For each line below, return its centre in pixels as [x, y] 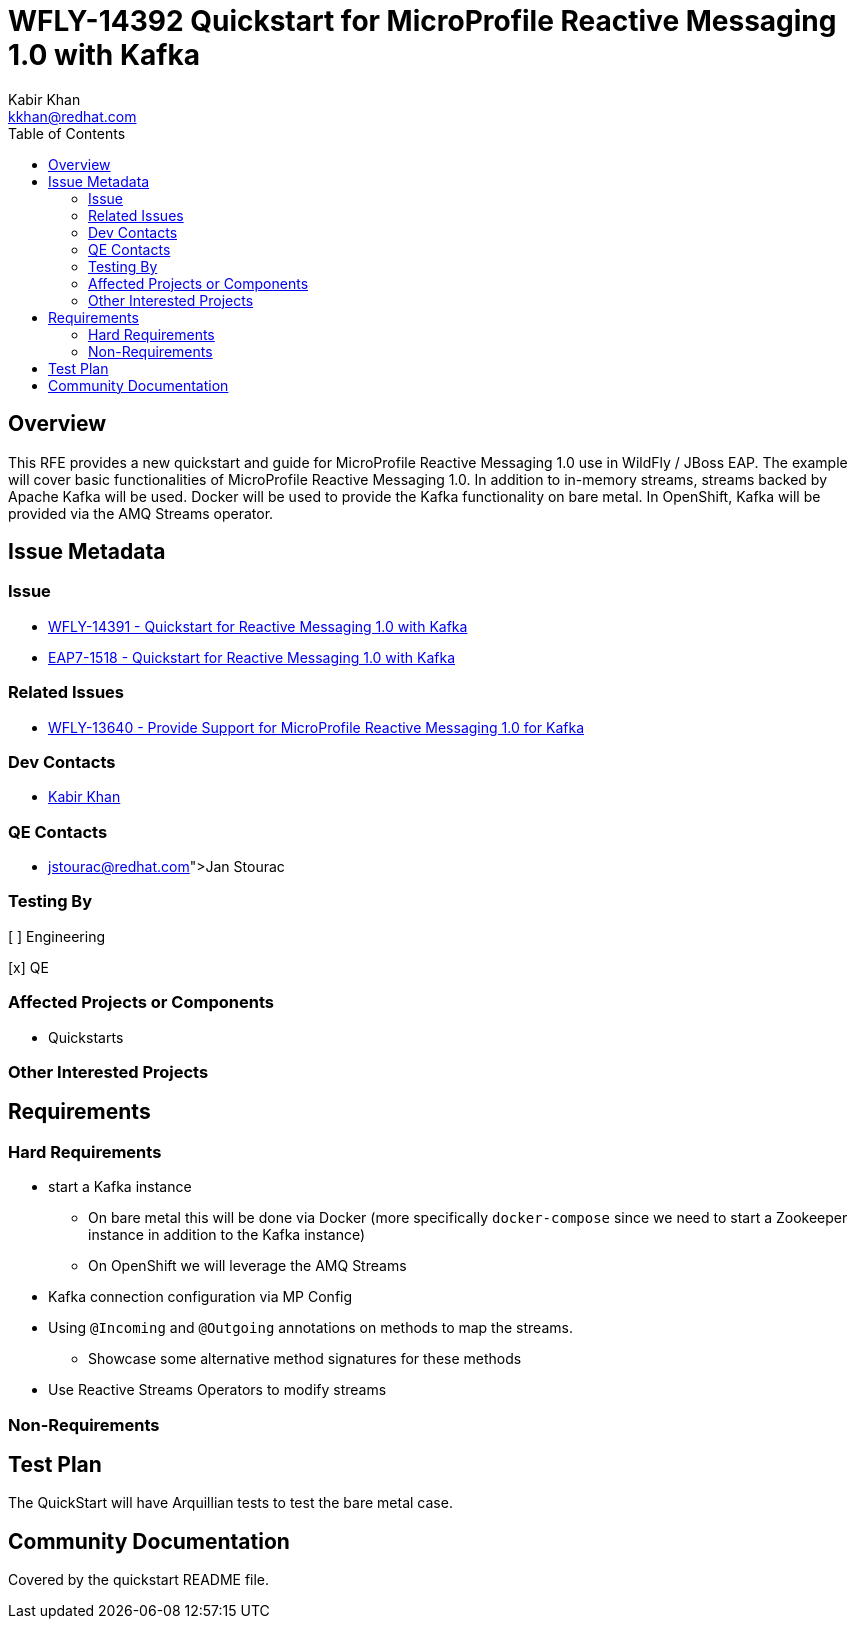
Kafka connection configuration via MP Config [200, 1297]
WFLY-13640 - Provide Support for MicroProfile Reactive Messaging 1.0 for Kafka [316, 727]
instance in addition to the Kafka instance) [227, 1235]
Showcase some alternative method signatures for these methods [305, 1359]
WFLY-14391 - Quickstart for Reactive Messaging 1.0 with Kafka [258, 626]
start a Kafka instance [120, 1187]
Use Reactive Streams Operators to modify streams [217, 1390]
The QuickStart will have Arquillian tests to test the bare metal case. [230, 1503]
